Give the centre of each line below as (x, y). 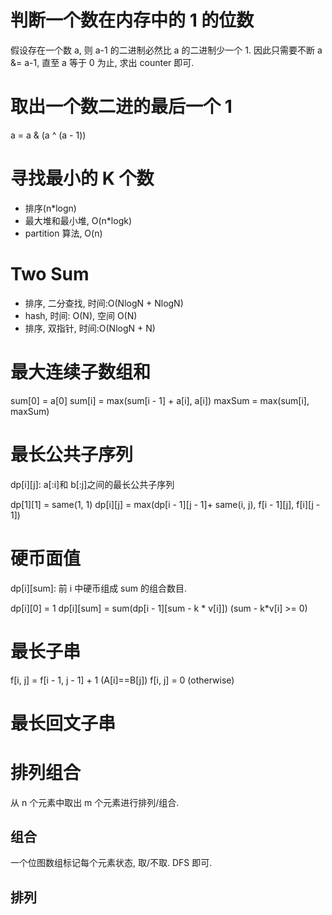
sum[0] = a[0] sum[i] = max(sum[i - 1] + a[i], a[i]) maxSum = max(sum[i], (160, 400)
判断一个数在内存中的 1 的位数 (132, 20)
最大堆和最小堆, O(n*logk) (78, 220)
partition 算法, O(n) (63, 233)
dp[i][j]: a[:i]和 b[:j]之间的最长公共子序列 (92, 484)
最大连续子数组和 (81, 372)
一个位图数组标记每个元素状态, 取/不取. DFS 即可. (111, 863)
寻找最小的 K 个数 (82, 178)
